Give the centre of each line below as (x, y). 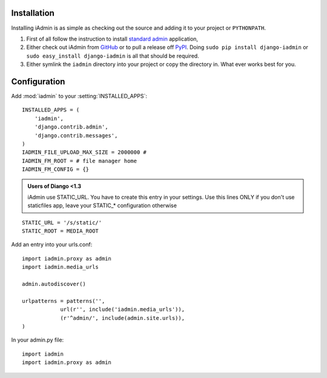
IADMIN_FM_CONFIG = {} (56, 169)
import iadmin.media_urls (61, 267)
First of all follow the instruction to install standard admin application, (112, 39)
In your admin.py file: (38, 340)
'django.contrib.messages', (76, 135)
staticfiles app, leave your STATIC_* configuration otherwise (102, 205)
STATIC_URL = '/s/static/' (62, 222)
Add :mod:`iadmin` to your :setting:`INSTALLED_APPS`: (79, 96)
